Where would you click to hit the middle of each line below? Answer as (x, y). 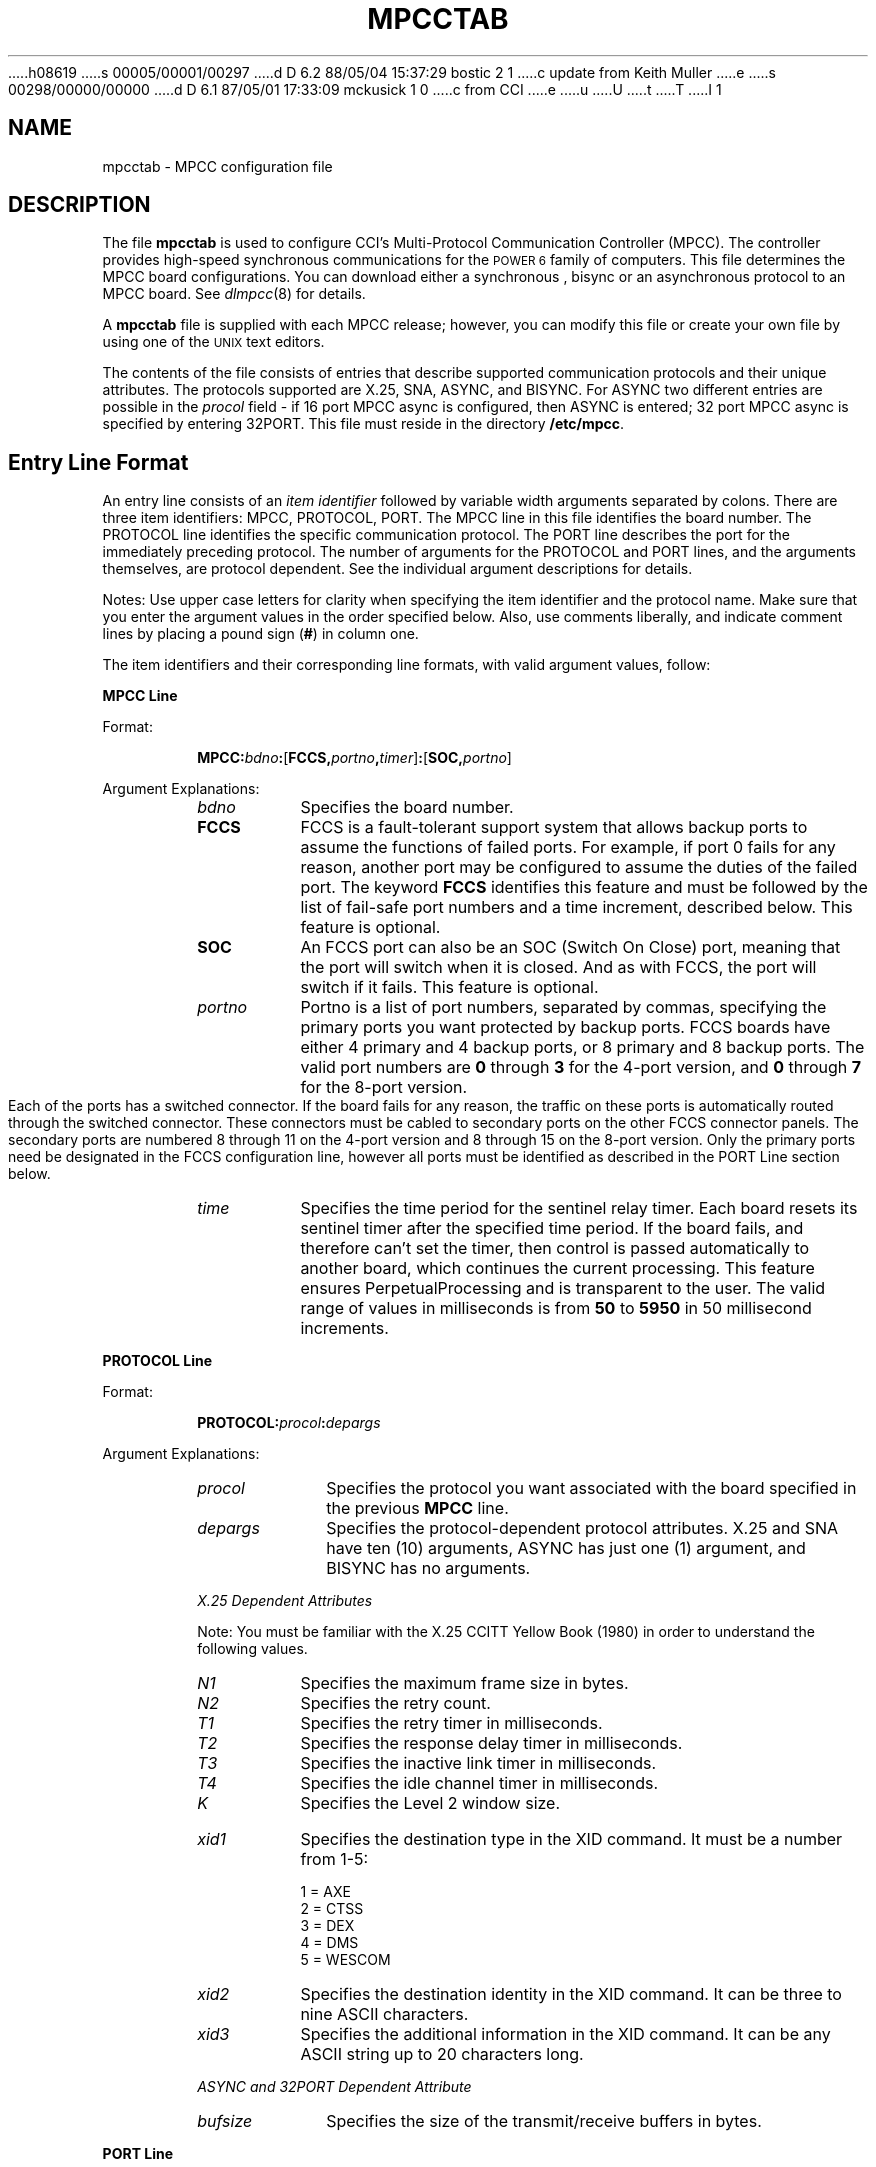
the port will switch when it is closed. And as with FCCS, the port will (558, 967)
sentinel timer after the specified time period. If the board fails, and (552, 1228)
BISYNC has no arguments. (428, 1568)
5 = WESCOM (345, 1960)
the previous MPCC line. (417, 1508)
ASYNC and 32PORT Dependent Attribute (334, 2087)
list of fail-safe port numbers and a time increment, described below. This (576, 907)
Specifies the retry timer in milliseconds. (451, 1723)
